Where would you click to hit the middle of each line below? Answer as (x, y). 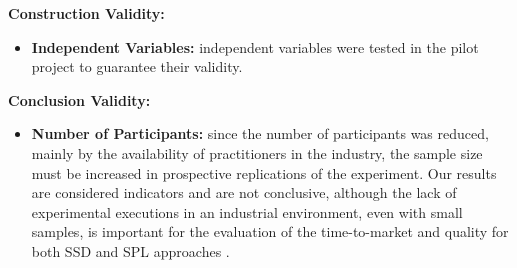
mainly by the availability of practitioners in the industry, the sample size (257, 152)
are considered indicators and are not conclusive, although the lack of (244, 192)
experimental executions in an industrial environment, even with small (247, 211)
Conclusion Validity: (79, 99)
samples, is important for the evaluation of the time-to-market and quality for (270, 231)
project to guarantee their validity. (137, 66)
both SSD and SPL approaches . (130, 250)
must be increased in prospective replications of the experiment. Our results (264, 172)
